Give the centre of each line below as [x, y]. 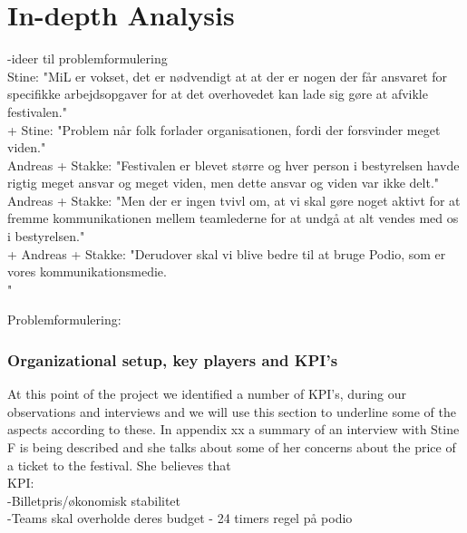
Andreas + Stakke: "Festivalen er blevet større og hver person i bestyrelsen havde [233, 165]
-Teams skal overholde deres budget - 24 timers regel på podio [180, 518]
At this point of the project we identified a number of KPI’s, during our [207, 394]
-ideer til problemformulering [88, 58]
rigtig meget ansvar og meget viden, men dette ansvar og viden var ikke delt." [224, 183]
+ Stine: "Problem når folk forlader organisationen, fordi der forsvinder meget [224, 129]
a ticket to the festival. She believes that [119, 465]
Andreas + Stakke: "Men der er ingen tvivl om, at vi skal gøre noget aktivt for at [234, 200]
